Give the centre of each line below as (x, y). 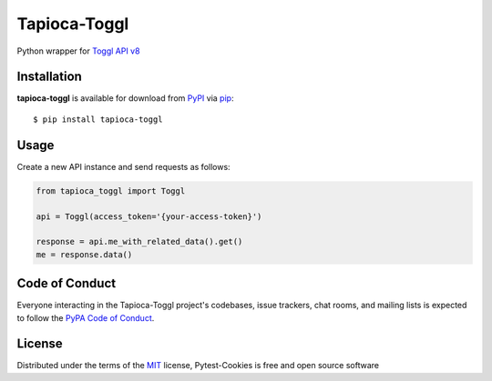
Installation (49, 77)
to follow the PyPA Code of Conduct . (86, 317)
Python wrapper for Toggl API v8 (78, 51)
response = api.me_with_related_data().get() (139, 242)
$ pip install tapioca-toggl (98, 119)
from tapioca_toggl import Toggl (111, 190)
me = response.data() (84, 254)
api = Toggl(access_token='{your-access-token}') (149, 216)
